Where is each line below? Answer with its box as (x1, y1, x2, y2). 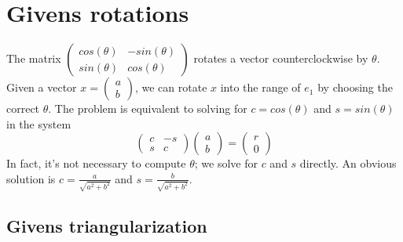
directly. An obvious (299, 155, 397, 172)
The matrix (6, 50, 61, 67)
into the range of (220, 79, 301, 96)
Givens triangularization (6, 214, 207, 237)
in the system (6, 115, 71, 132)
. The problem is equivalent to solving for (48, 100, 247, 117)
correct (6, 100, 40, 117)
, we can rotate (134, 79, 207, 96)
